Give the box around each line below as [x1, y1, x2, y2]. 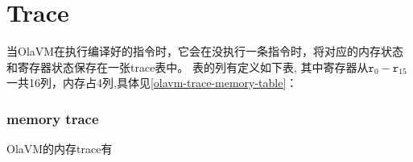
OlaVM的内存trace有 [6, 140, 113, 157]
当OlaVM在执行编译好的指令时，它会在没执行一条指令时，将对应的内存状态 [6, 43, 404, 60]
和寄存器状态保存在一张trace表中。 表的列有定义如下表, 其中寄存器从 [6, 58, 369, 75]
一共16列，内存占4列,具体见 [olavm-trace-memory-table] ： [6, 74, 298, 91]
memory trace [6, 108, 99, 128]
